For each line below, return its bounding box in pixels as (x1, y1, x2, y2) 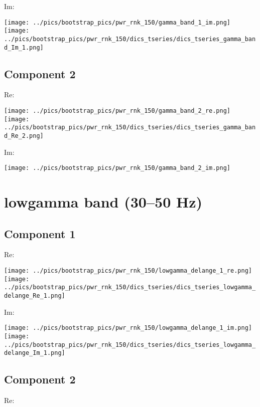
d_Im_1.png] (4, 44, 44, 51)
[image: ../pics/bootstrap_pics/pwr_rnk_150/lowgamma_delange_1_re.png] (4, 267, 252, 275)
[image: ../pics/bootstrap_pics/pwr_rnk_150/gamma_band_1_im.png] (4, 19, 231, 26)
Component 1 (4, 226, 76, 241)
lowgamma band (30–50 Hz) (4, 191, 202, 212)
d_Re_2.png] (4, 132, 44, 139)
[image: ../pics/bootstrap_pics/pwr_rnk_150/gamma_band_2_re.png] (4, 107, 231, 115)
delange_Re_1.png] (4, 292, 65, 300)
